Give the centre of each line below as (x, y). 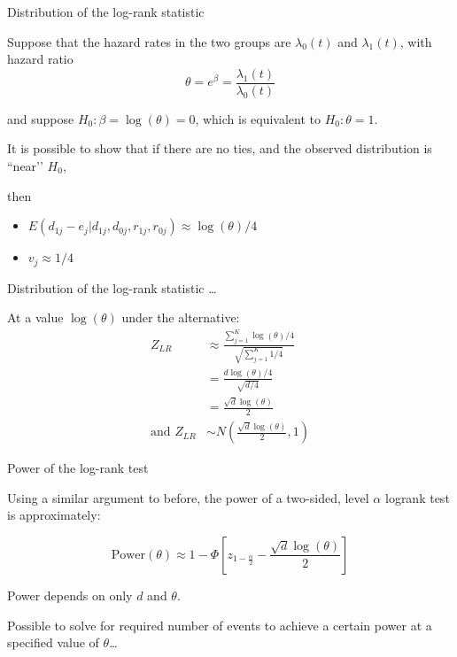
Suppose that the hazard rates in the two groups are (149, 41)
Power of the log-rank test (78, 468)
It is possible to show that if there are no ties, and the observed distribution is (220, 148)
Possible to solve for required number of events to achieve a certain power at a (220, 625)
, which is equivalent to (258, 118)
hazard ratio (40, 59)
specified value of (53, 642)
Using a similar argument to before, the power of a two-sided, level (188, 497)
